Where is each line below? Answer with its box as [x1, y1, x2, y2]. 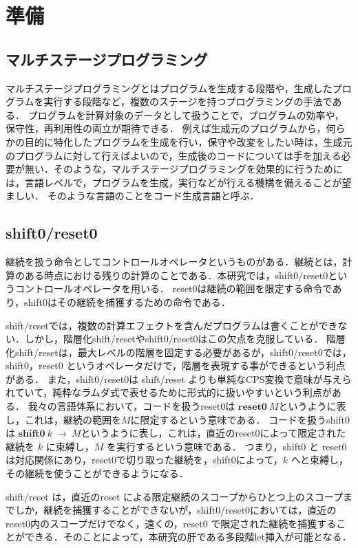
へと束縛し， [291, 452, 348, 467]
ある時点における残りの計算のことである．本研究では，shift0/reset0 [24, 267, 328, 282]
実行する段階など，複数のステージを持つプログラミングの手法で [43, 94, 333, 109]
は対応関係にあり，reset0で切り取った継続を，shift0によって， [6, 452, 283, 467]
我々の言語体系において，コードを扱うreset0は [28, 399, 235, 413]
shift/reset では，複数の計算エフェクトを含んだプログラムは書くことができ [6, 318, 338, 332]
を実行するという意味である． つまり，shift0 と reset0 [106, 439, 347, 453]
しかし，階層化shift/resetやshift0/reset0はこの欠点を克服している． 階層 [24, 331, 346, 346]
